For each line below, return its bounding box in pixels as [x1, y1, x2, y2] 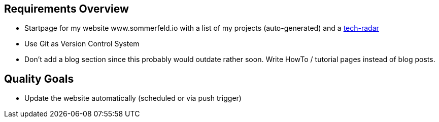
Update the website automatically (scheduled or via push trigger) [24, 94, 242, 103]
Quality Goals [4, 72, 74, 85]
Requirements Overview [4, 3, 129, 15]
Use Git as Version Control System [24, 39, 140, 48]
